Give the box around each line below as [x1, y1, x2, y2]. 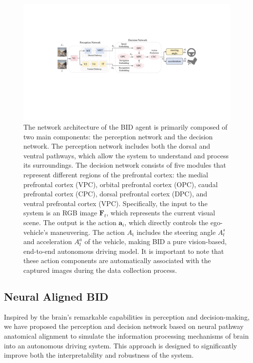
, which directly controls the [124, 217, 209, 228]
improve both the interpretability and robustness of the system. [4, 350, 194, 360]
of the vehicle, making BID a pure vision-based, [84, 236, 227, 247]
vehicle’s [23, 227, 48, 237]
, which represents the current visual [106, 208, 215, 218]
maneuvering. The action [50, 227, 125, 237]
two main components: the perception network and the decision [23, 131, 213, 141]
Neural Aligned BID [4, 288, 109, 304]
